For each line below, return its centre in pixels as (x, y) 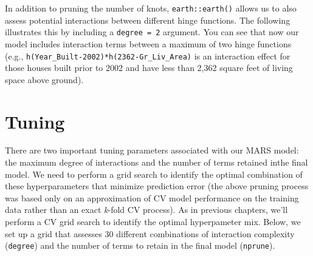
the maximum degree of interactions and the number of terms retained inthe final (156, 162)
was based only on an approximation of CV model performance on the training (152, 197)
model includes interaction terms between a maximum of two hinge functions (148, 43)
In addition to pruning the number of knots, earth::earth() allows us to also (151, 8)
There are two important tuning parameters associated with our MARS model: (152, 150)
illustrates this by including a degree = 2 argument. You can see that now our (152, 32)
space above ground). (44, 79)
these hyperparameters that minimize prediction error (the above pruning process (157, 186)
